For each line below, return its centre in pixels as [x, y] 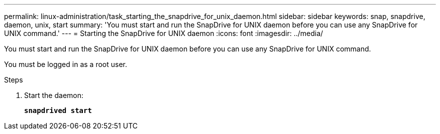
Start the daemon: [54, 95]
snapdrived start [58, 110]
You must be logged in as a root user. [66, 64]
